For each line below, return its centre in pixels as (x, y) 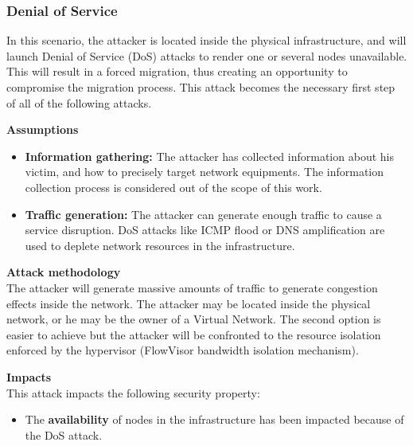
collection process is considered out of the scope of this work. (173, 187)
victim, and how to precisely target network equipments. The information (205, 172)
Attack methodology (64, 272)
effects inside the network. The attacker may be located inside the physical (189, 303)
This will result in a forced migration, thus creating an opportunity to (177, 71)
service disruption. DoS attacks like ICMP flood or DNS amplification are (205, 230)
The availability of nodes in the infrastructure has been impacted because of (214, 419)
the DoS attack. (64, 434)
